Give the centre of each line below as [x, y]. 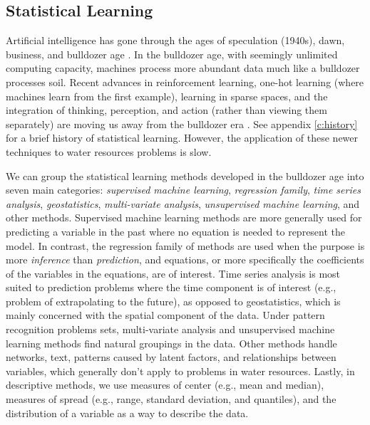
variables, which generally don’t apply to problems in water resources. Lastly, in [180, 371]
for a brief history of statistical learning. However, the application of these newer [182, 138]
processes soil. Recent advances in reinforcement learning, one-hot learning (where [185, 82]
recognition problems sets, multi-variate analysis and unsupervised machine [170, 329]
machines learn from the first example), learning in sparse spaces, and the [167, 96]
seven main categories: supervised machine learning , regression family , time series [183, 190]
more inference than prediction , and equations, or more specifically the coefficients [185, 259]
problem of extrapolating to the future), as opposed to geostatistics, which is [173, 301]
